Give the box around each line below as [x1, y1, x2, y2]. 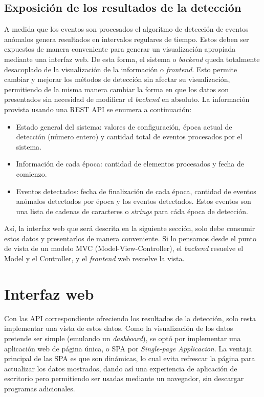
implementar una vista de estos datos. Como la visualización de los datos [4, 323, 233, 333]
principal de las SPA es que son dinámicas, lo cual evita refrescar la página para [4, 353, 255, 364]
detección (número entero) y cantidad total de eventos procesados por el [16, 131, 243, 142]
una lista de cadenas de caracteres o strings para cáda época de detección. [16, 205, 248, 216]
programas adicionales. [4, 383, 75, 393]
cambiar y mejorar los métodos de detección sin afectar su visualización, [4, 74, 230, 85]
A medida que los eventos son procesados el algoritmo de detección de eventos [4, 24, 249, 34]
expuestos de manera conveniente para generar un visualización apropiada [4, 44, 236, 54]
